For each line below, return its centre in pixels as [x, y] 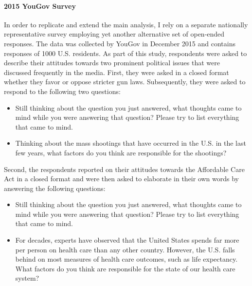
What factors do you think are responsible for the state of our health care [125, 268]
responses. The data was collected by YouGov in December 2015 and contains [120, 43]
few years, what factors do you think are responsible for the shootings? [121, 152]
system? [27, 278]
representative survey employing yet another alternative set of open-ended [114, 34]
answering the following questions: [55, 188]
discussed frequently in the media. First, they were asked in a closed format [117, 72]
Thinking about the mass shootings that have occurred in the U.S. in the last [131, 143]
